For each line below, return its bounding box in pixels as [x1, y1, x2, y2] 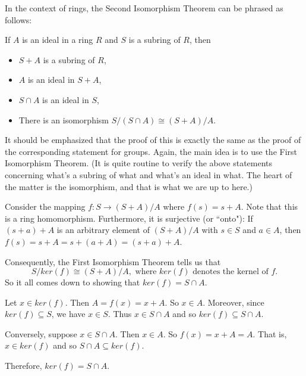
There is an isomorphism [18, 113, 109, 126]
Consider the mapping [5, 200, 86, 213]
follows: [5, 13, 32, 26]
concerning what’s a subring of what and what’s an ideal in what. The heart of [5, 168, 292, 181]
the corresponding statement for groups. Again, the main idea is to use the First [5, 145, 298, 157]
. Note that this [241, 200, 298, 213]
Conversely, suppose [5, 327, 77, 340]
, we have [51, 307, 86, 320]
